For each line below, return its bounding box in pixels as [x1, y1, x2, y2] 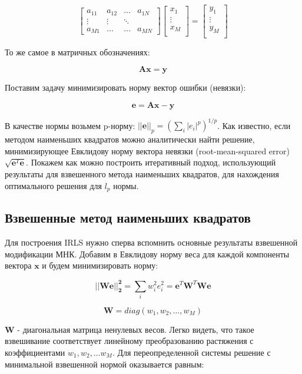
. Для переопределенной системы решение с [112, 346, 271, 359]
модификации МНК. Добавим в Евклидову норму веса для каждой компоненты [5, 247, 290, 260]
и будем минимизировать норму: [42, 259, 158, 272]
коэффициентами [5, 346, 65, 359]
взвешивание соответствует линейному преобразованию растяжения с [5, 335, 254, 347]
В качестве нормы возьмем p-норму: [5, 119, 135, 131]
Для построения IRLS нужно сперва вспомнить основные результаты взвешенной [5, 236, 298, 249]
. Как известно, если [217, 119, 291, 131]
